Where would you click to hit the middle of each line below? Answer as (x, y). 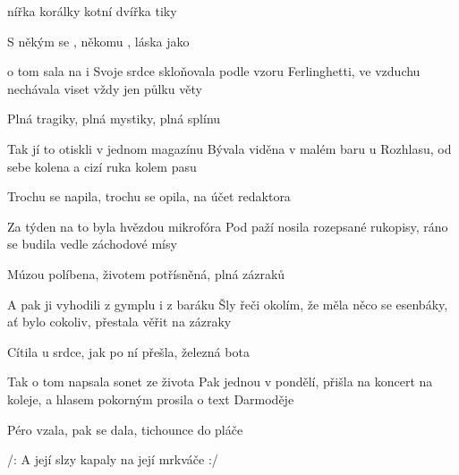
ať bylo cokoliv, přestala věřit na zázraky (119, 322)
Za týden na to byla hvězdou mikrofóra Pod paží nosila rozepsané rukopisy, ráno (228, 226)
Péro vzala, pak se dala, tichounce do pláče (125, 429)
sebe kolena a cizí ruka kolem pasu (102, 166)
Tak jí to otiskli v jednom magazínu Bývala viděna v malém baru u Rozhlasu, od (229, 148)
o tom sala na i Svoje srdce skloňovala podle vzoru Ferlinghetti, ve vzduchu (214, 71)
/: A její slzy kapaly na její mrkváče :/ (113, 459)
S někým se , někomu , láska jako (98, 41)
